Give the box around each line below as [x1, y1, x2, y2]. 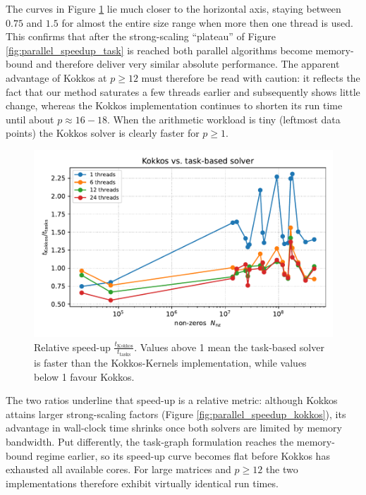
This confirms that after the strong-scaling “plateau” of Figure [6, 29, 276, 44]
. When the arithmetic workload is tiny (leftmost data [106, 111, 341, 126]
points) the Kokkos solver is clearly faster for [6, 126, 200, 140]
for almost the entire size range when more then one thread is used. [61, 15, 353, 30]
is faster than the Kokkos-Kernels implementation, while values [34, 355, 307, 369]
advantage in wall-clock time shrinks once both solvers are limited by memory [6, 420, 342, 435]
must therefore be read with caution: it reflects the [141, 70, 360, 85]
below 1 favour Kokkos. [34, 369, 135, 384]
